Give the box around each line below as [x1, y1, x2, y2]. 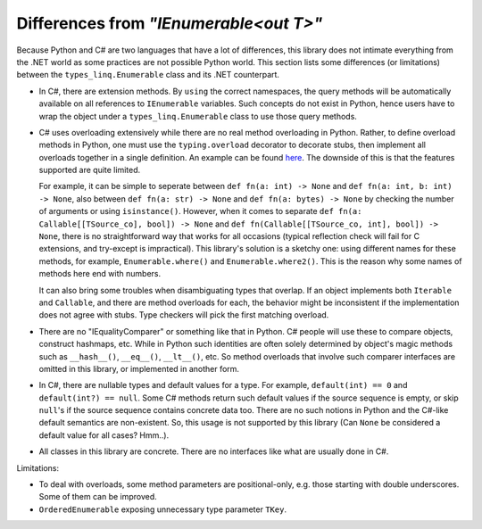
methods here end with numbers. [38, 269, 161, 279]
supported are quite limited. [38, 165, 141, 176]
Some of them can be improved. [38, 492, 158, 502]
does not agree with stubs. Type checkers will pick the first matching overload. [38, 310, 329, 320]
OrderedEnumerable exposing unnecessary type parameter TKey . [38, 504, 287, 515]
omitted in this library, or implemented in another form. [38, 363, 240, 374]
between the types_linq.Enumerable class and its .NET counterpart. [16, 70, 280, 80]
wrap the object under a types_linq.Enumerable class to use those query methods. [38, 111, 357, 121]
